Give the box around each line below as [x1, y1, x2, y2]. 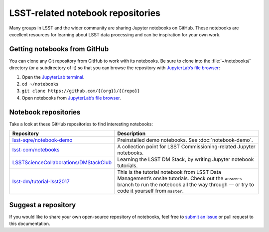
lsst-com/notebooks [12, 146, 60, 153]
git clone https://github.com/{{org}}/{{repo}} [21, 88, 140, 94]
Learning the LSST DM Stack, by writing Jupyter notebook [117, 156, 254, 163]
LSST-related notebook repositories [9, 7, 161, 18]
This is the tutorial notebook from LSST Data [117, 169, 222, 176]
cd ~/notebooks [21, 81, 59, 87]
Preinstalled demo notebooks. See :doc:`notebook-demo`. [117, 137, 254, 144]
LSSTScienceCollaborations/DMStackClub [12, 159, 112, 166]
